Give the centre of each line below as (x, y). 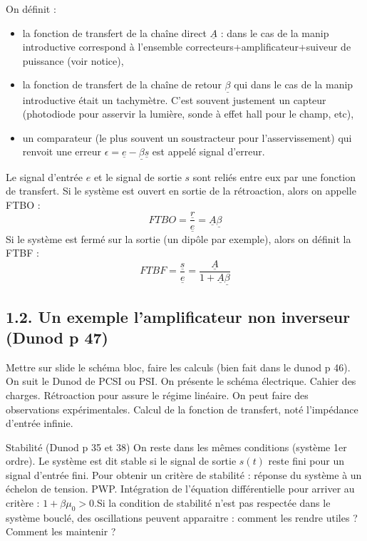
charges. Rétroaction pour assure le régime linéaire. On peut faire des (157, 395)
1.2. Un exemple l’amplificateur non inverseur (178, 316)
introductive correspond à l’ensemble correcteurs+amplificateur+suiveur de (187, 47)
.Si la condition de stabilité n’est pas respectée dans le (212, 503)
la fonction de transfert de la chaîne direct (114, 32)
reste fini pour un (306, 461)
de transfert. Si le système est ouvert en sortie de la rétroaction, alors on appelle (181, 191)
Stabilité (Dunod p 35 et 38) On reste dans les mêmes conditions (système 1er (176, 447)
